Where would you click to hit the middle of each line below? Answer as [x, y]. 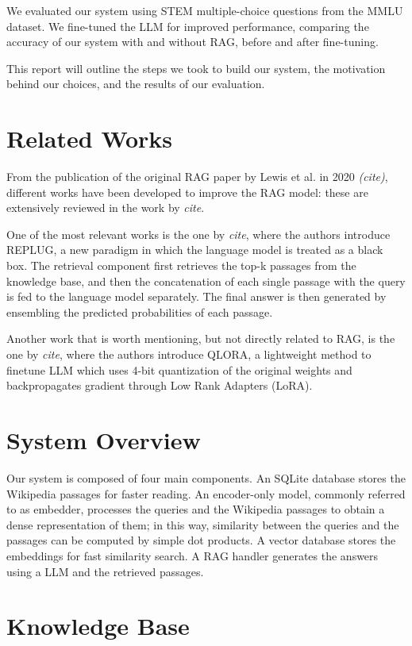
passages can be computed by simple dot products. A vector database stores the [201, 540]
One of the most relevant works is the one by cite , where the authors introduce [198, 234]
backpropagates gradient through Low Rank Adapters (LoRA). [160, 385]
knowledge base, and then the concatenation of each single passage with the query [206, 281]
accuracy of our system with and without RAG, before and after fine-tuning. [193, 42]
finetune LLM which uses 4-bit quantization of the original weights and [179, 369]
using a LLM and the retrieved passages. [105, 571]
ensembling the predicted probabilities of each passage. [140, 311]
